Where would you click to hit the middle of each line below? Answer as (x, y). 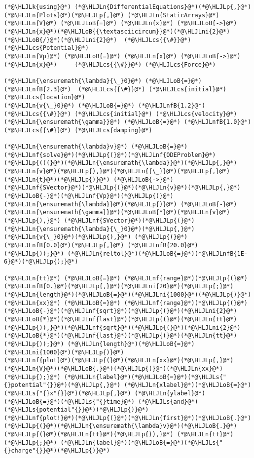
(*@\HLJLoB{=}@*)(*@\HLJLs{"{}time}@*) (69, 401)
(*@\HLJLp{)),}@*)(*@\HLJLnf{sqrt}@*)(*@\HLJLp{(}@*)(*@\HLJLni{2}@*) (122, 327)
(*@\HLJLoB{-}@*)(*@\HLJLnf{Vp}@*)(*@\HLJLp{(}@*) (89, 196)
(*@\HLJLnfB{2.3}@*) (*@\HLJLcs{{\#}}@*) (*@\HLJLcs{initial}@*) (115, 89)
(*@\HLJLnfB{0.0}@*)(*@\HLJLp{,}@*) (64, 246)
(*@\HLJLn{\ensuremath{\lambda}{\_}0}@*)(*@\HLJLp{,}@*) (99, 229)
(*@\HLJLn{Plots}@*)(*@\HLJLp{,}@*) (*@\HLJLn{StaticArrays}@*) (112, 15)
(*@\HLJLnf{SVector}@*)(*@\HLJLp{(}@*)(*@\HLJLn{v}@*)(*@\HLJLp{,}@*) (122, 188)
